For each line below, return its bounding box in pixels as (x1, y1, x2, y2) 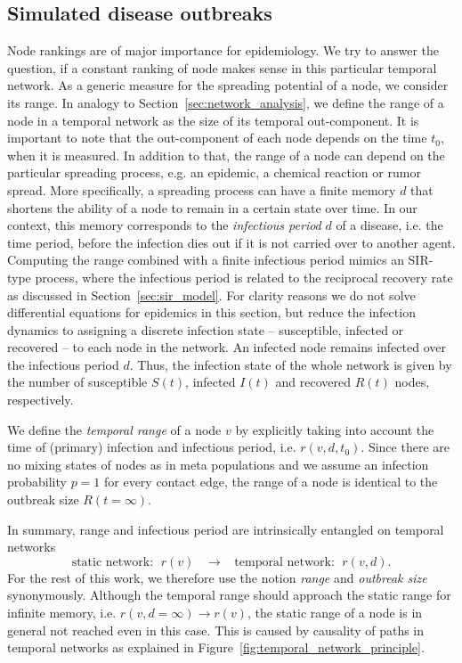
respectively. (7, 390, 74, 409)
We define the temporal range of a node (7, 420, 222, 438)
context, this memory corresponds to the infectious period (7, 216, 321, 234)
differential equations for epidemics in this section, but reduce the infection (7, 303, 416, 322)
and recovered (275, 372, 351, 391)
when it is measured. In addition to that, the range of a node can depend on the (7, 145, 445, 164)
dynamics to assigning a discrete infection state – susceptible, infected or (7, 320, 404, 339)
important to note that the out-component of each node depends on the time (7, 128, 427, 147)
